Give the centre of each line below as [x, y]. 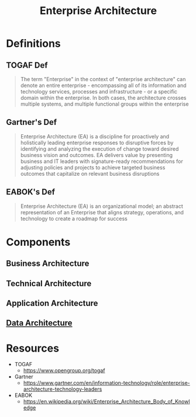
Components [38, 242]
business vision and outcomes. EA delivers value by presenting [96, 155]
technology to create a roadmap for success [74, 218]
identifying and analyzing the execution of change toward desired [99, 149]
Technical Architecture [49, 284]
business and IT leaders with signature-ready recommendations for [102, 161]
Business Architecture [48, 264]
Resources [33, 348]
